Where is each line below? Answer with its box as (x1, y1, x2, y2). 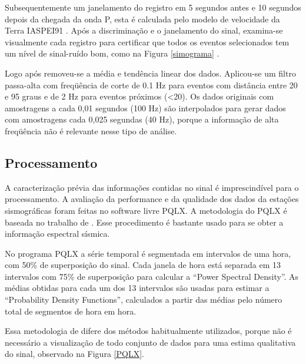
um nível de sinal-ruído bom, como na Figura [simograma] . (5, 47, 219, 59)
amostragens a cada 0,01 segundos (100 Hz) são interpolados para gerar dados (5, 101, 286, 114)
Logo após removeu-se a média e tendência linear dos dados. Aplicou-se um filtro (5, 67, 296, 79)
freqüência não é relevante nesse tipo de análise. (5, 124, 177, 137)
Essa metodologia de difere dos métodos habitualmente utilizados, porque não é (5, 325, 292, 337)
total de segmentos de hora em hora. (5, 305, 137, 317)
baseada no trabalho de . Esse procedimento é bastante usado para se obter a (5, 216, 284, 228)
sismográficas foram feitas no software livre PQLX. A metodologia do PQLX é (5, 204, 287, 216)
